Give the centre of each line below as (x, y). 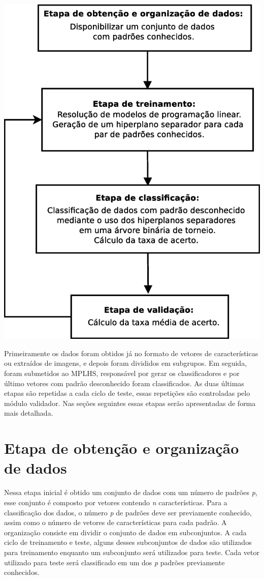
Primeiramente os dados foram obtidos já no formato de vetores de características (131, 353)
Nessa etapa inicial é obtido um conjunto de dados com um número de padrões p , (131, 492)
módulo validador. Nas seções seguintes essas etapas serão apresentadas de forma (130, 403)
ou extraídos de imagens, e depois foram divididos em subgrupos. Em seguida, (126, 363)
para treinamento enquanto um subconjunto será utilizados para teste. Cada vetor (132, 552)
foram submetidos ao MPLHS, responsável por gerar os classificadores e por (122, 373)
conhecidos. (22, 572)
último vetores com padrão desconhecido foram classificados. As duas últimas (124, 383)
